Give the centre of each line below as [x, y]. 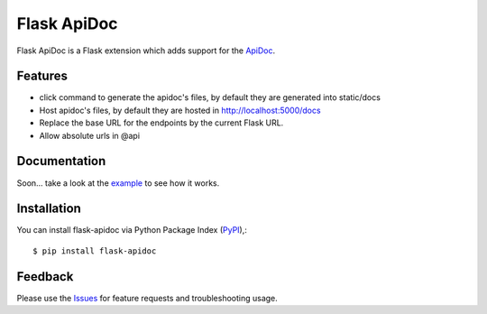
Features [42, 76]
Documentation [61, 161]
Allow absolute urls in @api [89, 135]
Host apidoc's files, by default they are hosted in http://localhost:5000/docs [180, 110]
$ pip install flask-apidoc [95, 251]
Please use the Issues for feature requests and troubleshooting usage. [147, 298]
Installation [49, 209]
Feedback [45, 277]
